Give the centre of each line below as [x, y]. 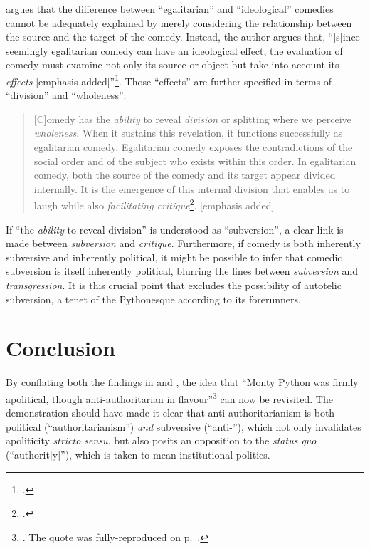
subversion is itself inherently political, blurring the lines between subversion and [182, 271]
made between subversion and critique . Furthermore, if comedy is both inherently [183, 243]
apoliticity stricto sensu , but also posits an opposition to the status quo [161, 440]
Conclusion [61, 348]
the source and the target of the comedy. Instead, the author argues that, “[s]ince [183, 37]
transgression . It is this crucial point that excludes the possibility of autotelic [174, 285]
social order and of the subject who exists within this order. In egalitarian [195, 161]
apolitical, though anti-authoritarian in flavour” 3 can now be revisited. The [169, 397]
